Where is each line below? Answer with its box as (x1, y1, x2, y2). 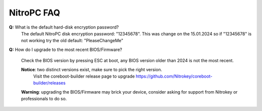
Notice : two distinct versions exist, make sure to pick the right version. (21, 66, 163, 72)
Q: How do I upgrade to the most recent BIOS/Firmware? (9, 47, 122, 52)
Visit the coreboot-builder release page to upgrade (33, 73, 135, 79)
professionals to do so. (21, 96, 67, 102)
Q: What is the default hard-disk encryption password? (9, 24, 119, 30)
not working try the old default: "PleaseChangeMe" (21, 38, 124, 44)
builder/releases (33, 80, 65, 86)
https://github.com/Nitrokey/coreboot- (136, 73, 213, 79)
